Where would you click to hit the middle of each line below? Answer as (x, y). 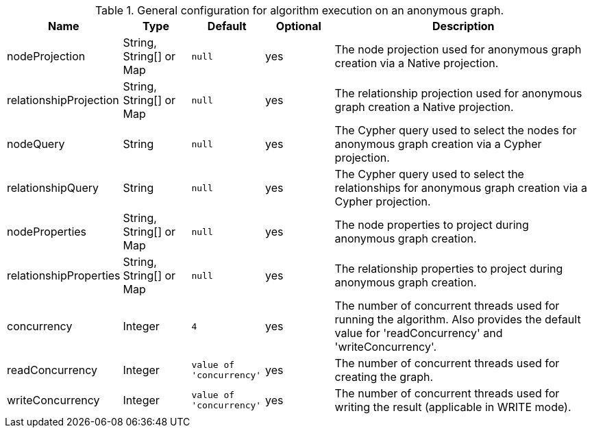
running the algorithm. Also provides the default (458, 319)
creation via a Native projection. (417, 63)
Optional (298, 26)
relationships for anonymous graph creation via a (461, 188)
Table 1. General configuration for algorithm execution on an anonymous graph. (299, 10)
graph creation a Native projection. (424, 107)
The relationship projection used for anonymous (458, 93)
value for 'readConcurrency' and (419, 333)
